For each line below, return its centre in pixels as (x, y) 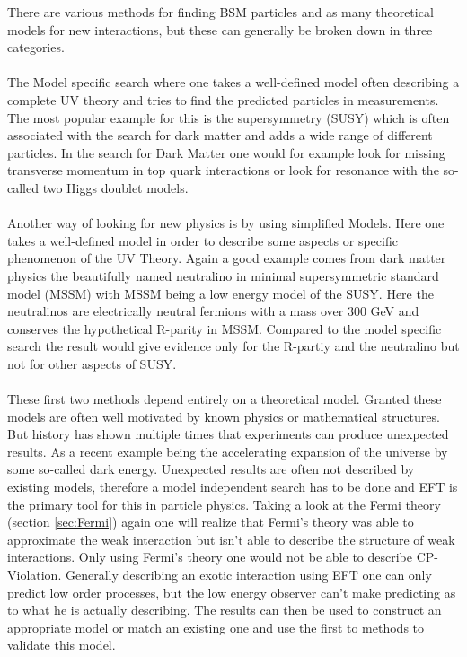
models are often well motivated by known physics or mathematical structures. (224, 416)
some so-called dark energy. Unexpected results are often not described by (211, 469)
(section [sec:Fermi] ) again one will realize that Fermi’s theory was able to (211, 522)
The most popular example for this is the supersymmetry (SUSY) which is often (229, 117)
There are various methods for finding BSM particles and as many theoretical (220, 12)
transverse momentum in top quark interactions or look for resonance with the (223, 170)
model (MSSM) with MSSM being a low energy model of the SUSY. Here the (220, 293)
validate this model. (62, 645)
